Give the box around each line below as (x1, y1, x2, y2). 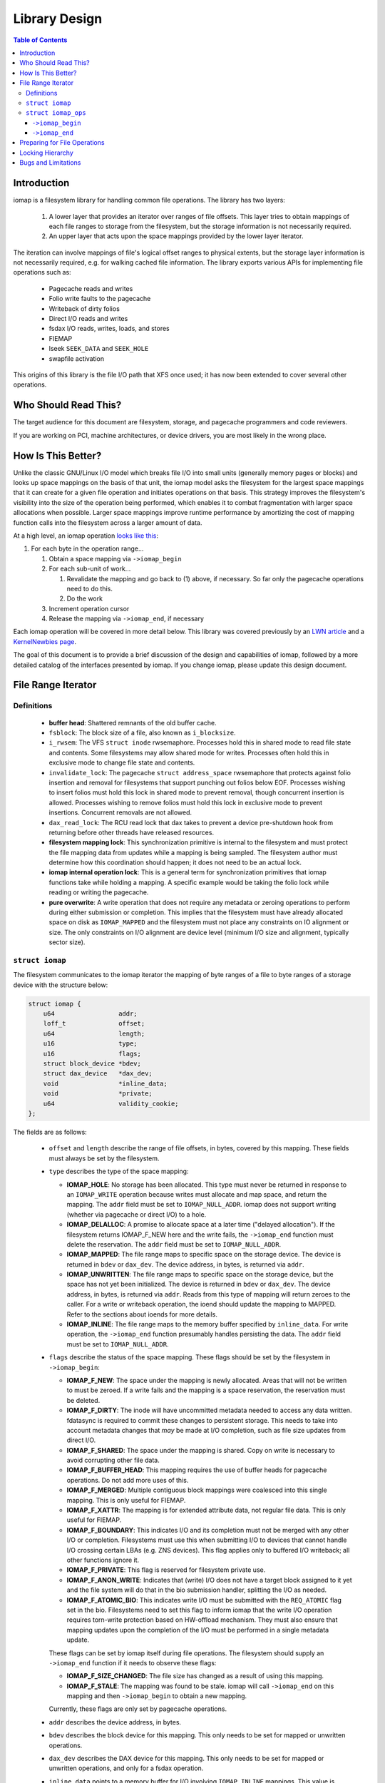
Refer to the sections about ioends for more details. (66, 1309, 217, 1319)
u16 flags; (43, 1049, 142, 1058)
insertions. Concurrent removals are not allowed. (48, 808, 192, 817)
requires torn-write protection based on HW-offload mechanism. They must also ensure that (66, 1615, 338, 1624)
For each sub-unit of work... (48, 564, 131, 573)
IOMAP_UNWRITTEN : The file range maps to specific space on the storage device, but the (66, 1270, 334, 1279)
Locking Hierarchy (19, 148, 74, 157)
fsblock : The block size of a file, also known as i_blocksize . (48, 728, 236, 737)
